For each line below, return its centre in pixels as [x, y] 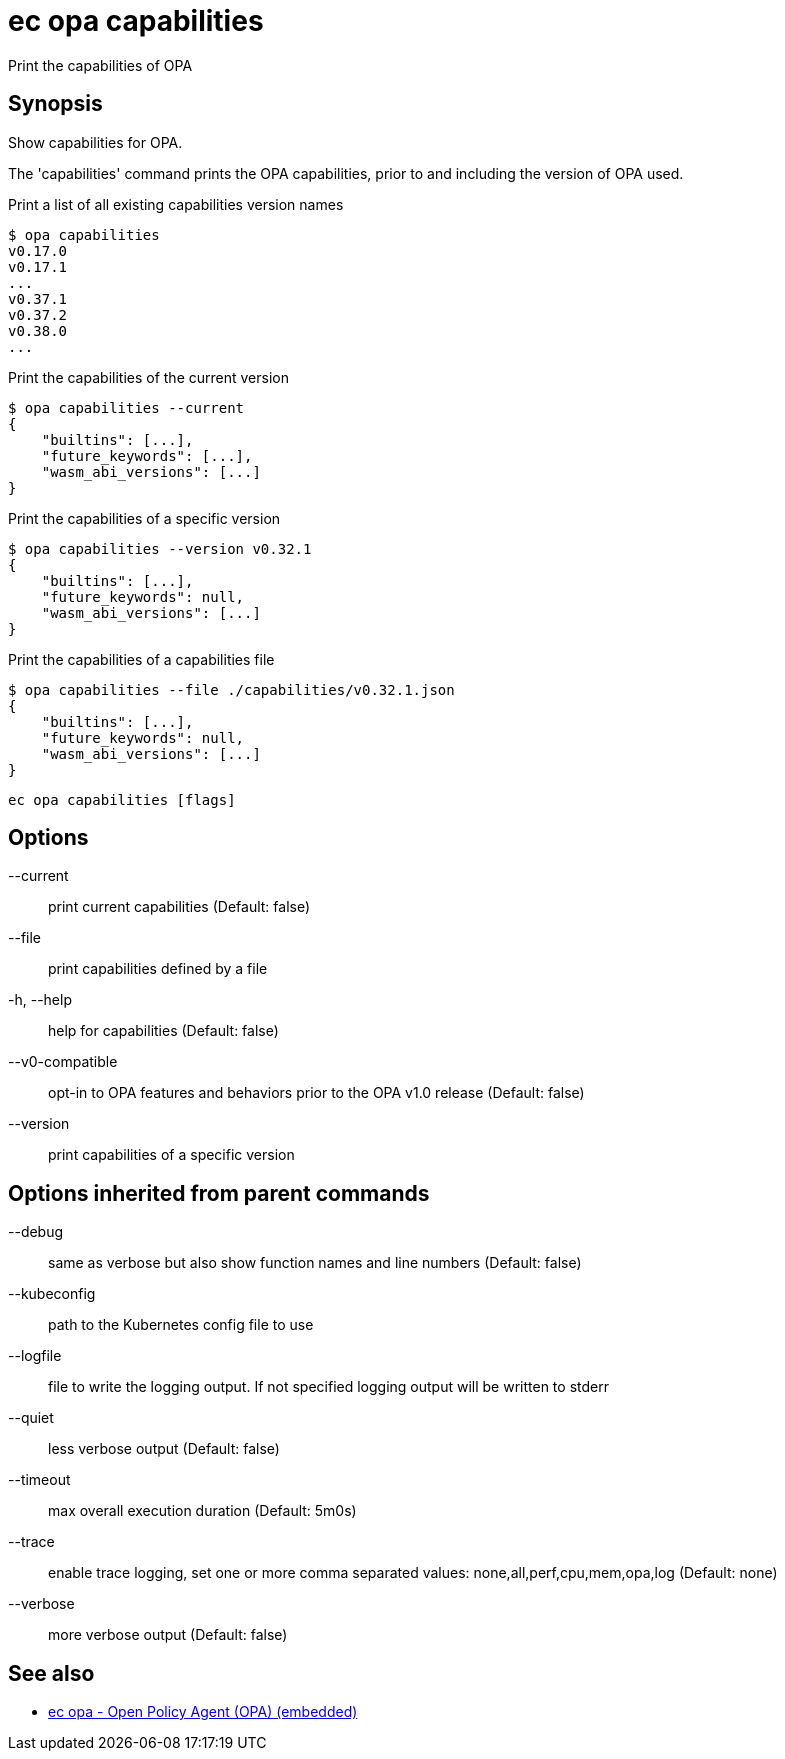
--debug [36, 1232]
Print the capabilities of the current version [148, 377]
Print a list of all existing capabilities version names [176, 204]
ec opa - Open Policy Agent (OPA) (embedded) [203, 1712]
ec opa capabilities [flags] [122, 799]
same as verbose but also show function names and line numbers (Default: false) [315, 1263]
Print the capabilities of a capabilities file [141, 659]
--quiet [31, 1418]
